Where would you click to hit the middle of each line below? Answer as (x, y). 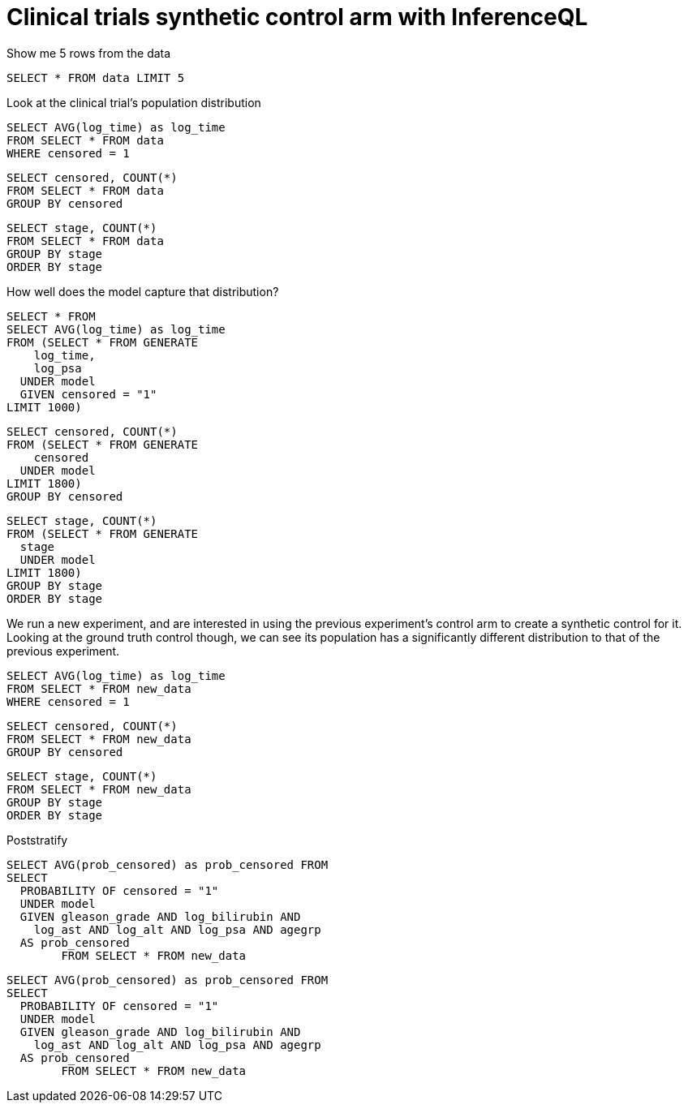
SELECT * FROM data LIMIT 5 (96, 77)
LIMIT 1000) (44, 407)
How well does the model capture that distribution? (143, 291)
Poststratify (37, 840)
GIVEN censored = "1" (88, 394)
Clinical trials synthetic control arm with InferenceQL (297, 17)
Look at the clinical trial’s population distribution (134, 102)
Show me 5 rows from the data (89, 53)
